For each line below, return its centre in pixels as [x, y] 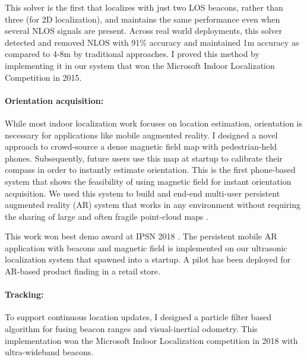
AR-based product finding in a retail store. [83, 271]
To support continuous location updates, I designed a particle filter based [138, 317]
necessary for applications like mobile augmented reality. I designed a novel [141, 135]
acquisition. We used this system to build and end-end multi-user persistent [143, 193]
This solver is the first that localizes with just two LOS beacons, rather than [144, 7]
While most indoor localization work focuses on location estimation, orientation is [154, 123]
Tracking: [24, 294]
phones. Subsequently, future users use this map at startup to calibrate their [144, 158]
